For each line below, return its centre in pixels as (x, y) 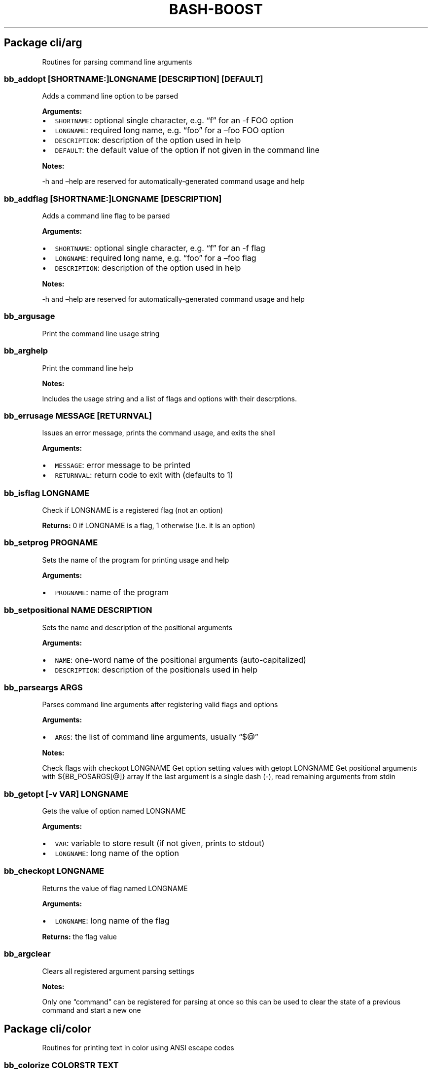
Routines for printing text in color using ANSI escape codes (138, 1048)
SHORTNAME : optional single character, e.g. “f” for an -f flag (160, 248)
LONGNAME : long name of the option (117, 853)
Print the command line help (88, 368)
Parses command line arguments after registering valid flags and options (160, 705)
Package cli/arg (43, 43)
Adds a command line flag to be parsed (106, 216)
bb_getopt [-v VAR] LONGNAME (66, 794)
